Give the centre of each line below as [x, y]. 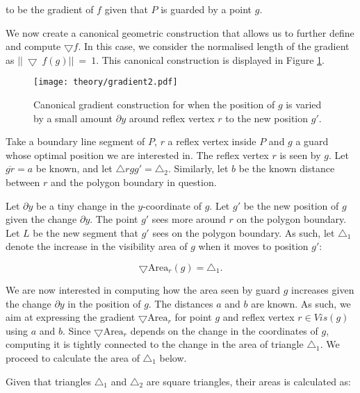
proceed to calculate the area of [73, 357]
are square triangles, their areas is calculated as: [249, 381]
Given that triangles [49, 381]
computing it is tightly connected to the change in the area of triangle [155, 344]
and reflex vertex [259, 317]
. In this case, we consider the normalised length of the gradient [214, 46]
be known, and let [74, 168]
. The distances [181, 303]
